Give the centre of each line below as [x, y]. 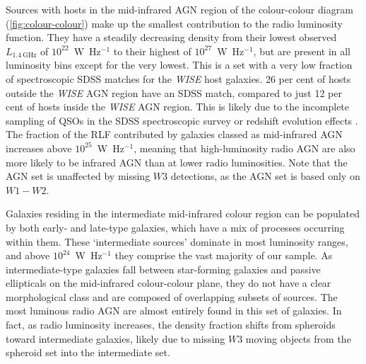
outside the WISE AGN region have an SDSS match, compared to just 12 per [174, 92]
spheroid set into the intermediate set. [88, 352]
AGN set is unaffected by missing [78, 176]
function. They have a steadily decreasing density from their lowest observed [171, 37]
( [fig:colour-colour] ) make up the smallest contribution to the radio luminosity [174, 23]
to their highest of [152, 51]
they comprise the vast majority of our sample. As [224, 255]
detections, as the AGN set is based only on [265, 176]
